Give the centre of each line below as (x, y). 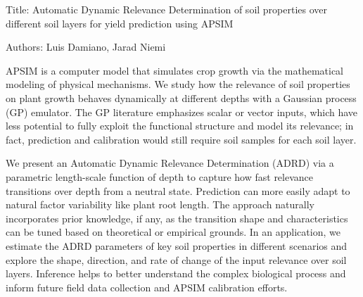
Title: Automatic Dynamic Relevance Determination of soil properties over (167, 9)
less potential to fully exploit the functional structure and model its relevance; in (180, 126)
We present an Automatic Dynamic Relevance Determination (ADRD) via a (170, 163)
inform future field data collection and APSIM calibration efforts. (147, 287)
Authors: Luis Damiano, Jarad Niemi (86, 47)
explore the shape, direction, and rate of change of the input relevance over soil (176, 259)
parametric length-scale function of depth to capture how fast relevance (160, 176)
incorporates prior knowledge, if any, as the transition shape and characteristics (177, 218)
